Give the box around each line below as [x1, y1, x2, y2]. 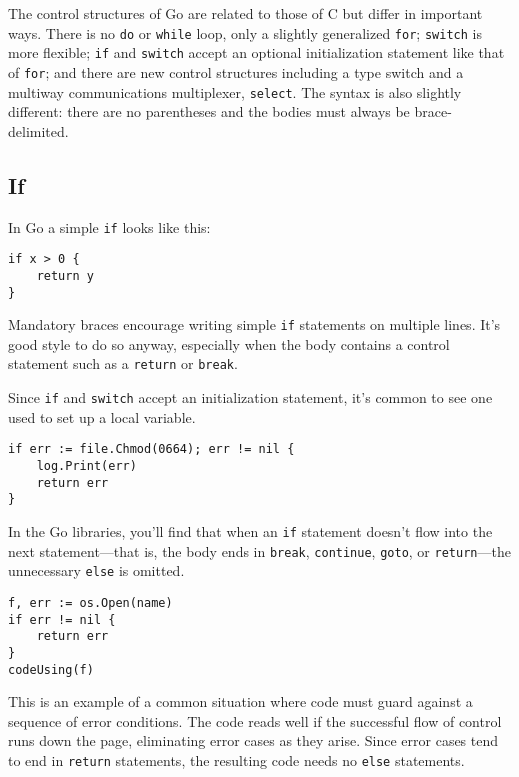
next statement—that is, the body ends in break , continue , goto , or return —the [8, 540, 511, 561]
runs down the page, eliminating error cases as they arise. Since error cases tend [8, 730, 499, 751]
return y [36, 268, 94, 283]
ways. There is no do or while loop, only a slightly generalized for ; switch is [8, 22, 482, 43]
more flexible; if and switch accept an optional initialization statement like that [8, 42, 505, 63]
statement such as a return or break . [8, 353, 238, 374]
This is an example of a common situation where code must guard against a [8, 691, 473, 712]
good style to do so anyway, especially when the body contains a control [8, 333, 450, 354]
